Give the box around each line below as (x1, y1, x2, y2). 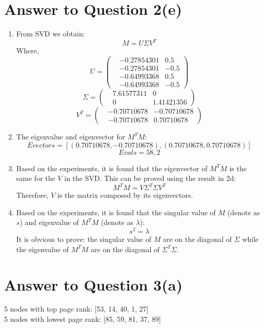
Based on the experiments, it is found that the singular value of (16, 207, 216, 217)
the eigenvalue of (16, 243, 69, 254)
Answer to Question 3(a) (4, 274, 182, 295)
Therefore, (16, 190, 49, 200)
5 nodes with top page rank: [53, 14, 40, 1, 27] (4, 303, 149, 314)
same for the (16, 173, 55, 183)
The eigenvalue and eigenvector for (16, 131, 126, 141)
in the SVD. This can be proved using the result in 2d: (64, 173, 236, 183)
